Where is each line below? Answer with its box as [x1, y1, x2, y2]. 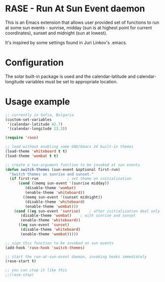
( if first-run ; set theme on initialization [9, 176, 132, 181]
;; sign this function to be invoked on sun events [5, 240, 114, 246]
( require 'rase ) [5, 135, 39, 141]
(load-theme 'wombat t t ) [5, 153, 58, 158]
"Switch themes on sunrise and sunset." [9, 172, 94, 177]
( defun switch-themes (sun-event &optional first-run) [5, 167, 121, 172]
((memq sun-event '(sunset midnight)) [23, 195, 103, 200]
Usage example [5, 96, 70, 107]
